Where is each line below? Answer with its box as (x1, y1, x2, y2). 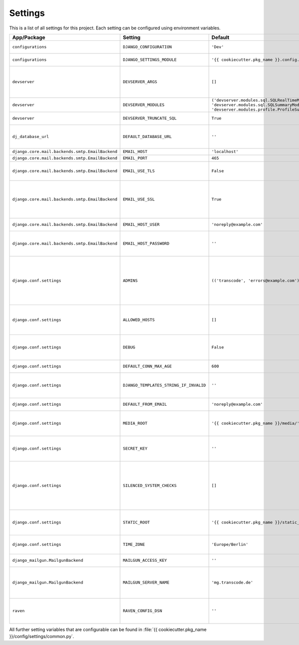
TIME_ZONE (123, 542, 146, 547)
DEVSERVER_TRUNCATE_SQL (123, 116, 177, 121)
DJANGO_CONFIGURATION (123, 44, 172, 50)
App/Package (12, 34, 46, 41)
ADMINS (123, 278, 138, 283)
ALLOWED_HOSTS (123, 317, 155, 322)
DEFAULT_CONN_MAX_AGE (123, 364, 172, 369)
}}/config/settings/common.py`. (9, 634, 74, 640)
